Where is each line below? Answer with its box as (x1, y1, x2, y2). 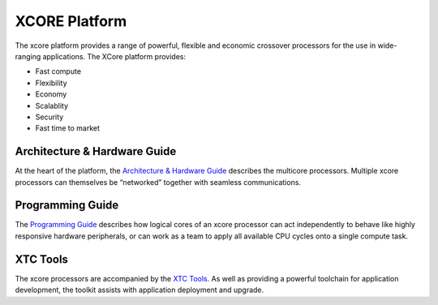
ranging (15, 51, 41, 61)
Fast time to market (35, 123, 101, 133)
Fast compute (35, 67, 81, 76)
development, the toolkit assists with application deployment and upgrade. (15, 285, 264, 295)
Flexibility (35, 78, 68, 88)
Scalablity (35, 101, 69, 110)
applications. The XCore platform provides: (42, 51, 187, 61)
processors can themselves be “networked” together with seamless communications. (15, 177, 302, 187)
